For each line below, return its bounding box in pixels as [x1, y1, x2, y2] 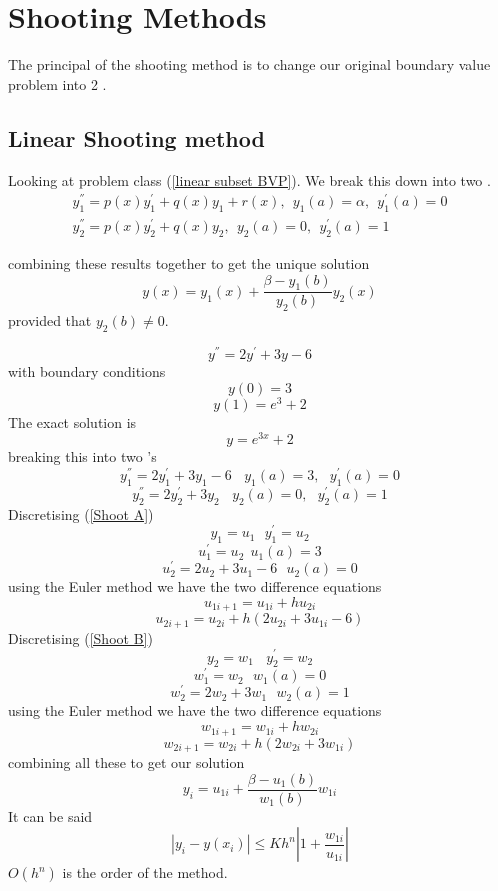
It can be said [8, 805, 93, 826]
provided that [8, 310, 92, 331]
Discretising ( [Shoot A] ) [8, 503, 154, 524]
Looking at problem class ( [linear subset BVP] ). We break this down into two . [8, 169, 491, 190]
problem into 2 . [8, 73, 107, 94]
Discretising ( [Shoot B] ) [8, 627, 153, 648]
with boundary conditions [8, 361, 166, 382]
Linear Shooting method [8, 122, 265, 153]
